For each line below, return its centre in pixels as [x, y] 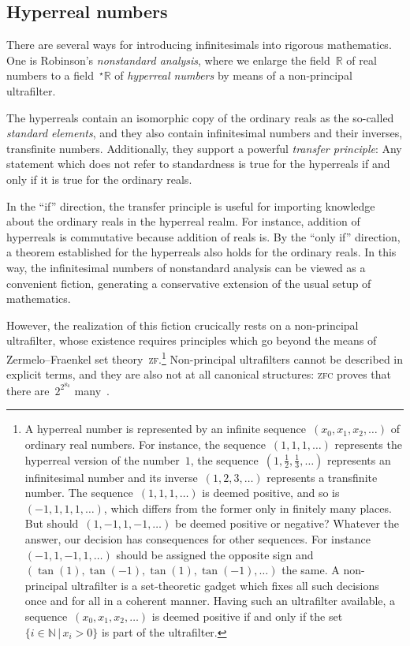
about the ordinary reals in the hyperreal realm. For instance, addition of [183, 221]
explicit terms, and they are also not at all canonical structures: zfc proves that [199, 374]
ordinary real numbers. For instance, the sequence [145, 444]
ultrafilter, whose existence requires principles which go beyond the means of [192, 340]
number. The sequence [79, 493]
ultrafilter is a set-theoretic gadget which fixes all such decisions [225, 585]
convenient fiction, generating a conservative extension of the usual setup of [189, 283]
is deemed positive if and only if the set [247, 616]
